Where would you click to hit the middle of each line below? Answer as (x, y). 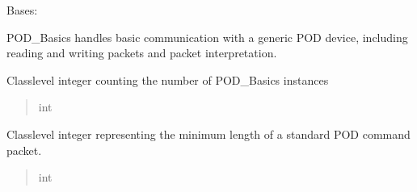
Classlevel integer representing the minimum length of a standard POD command (208, 134)
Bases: (22, 10)
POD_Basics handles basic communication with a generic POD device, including (207, 37)
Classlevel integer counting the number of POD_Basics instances (168, 79)
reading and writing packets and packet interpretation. (142, 53)
